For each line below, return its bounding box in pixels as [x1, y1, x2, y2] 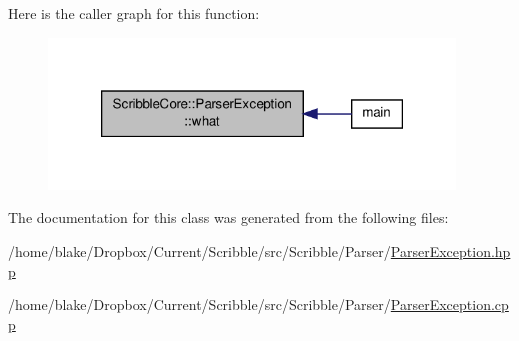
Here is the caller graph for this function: [8, 3, 260, 23]
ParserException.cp [390, 294, 509, 315]
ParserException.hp [390, 240, 511, 261]
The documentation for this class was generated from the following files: [8, 207, 449, 228]
